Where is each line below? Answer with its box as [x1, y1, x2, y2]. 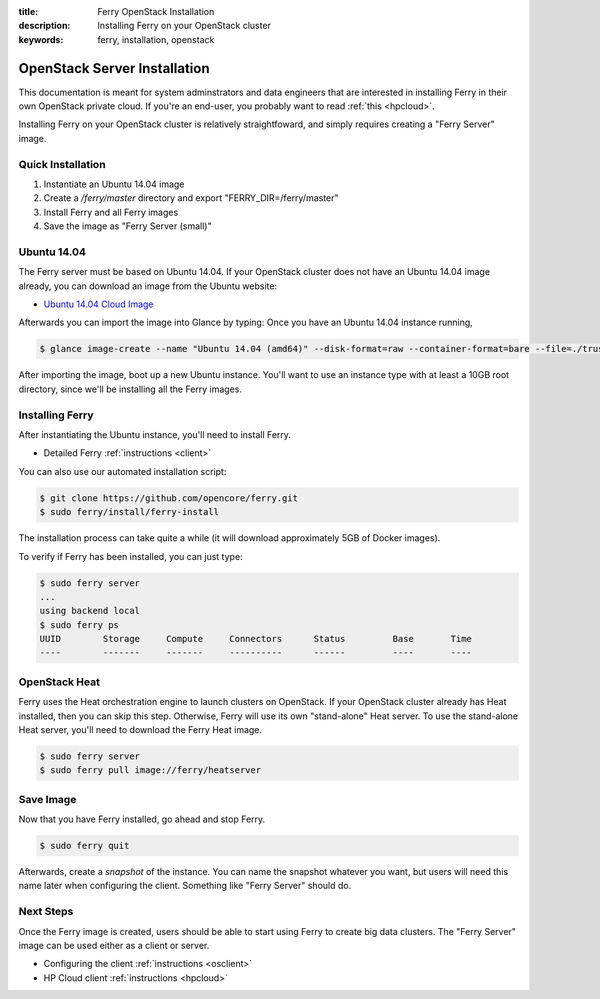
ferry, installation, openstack [97, 33, 215, 45]
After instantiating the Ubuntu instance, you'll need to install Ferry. [18, 428, 292, 440]
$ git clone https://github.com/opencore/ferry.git [39, 492, 299, 504]
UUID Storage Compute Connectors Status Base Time [39, 633, 472, 645]
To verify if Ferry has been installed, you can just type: [18, 550, 244, 562]
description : [18, 20, 71, 32]
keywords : [18, 33, 64, 45]
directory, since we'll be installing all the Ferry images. [18, 383, 243, 395]
